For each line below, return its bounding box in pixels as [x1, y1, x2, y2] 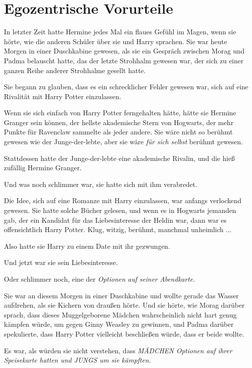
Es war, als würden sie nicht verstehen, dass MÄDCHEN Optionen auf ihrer [4, 345, 232, 355]
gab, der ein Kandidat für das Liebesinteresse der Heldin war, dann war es [4, 214, 227, 225]
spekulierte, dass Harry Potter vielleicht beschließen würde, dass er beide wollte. [4, 328, 244, 339]
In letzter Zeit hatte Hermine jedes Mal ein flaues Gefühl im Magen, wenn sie [4, 26, 236, 37]
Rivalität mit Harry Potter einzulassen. [4, 91, 121, 101]
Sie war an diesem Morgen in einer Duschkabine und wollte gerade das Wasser [4, 290, 239, 300]
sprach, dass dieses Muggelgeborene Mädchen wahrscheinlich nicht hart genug [4, 309, 237, 319]
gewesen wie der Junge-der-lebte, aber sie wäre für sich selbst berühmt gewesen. [4, 136, 243, 147]
